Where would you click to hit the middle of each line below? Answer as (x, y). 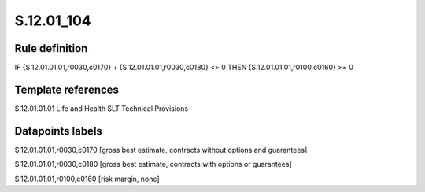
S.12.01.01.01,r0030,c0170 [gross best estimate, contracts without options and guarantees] (161, 150)
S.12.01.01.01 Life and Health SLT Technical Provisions (102, 108)
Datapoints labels (58, 131)
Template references (67, 89)
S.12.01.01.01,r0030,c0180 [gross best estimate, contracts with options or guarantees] (153, 164)
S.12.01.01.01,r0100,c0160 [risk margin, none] (87, 179)
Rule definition (51, 48)
